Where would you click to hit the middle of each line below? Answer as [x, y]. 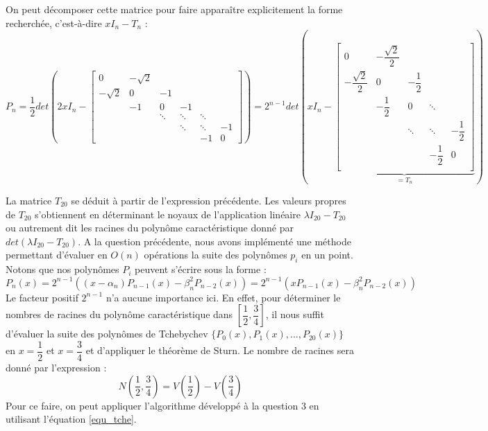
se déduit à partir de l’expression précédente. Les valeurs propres [209, 200]
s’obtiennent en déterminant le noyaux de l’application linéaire [168, 214]
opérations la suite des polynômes [216, 255]
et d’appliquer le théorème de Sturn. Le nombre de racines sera [220, 350]
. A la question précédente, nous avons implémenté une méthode [214, 241]
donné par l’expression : [56, 368]
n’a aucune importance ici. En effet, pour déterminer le [223, 297]
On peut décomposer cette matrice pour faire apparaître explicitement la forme [174, 9]
